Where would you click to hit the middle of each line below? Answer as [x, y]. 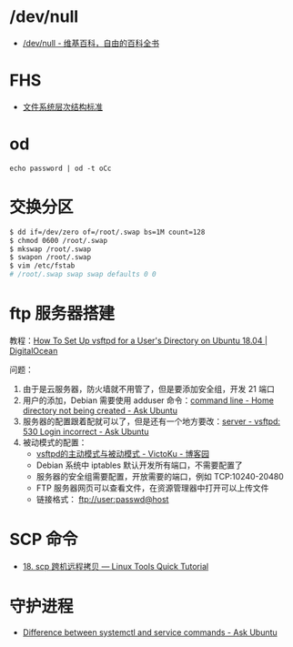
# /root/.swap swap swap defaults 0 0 [83, 275]
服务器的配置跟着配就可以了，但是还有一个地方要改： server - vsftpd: [151, 421]
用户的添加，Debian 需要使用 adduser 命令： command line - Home [148, 400]
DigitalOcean [34, 350]
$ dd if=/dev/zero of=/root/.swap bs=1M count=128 [107, 232]
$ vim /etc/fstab [42, 266]
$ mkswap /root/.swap [51, 249]
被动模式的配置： [55, 442]
